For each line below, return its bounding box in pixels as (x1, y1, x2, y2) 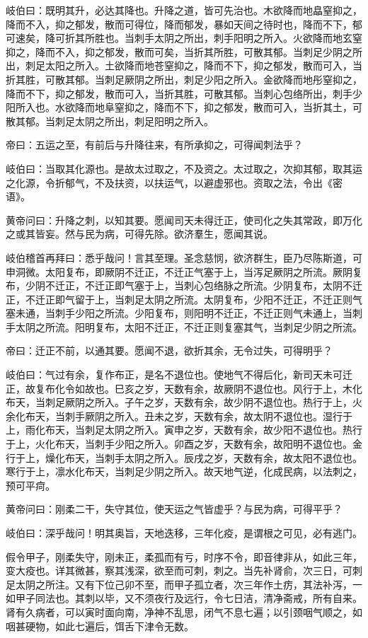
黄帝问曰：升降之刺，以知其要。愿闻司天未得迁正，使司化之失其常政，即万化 (6, 212, 362, 227)
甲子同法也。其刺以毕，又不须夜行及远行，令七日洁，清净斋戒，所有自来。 (15, 591, 362, 605)
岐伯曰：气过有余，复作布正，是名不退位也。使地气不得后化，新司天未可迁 (6, 367, 352, 382)
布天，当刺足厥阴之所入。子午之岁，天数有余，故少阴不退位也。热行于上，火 (6, 395, 362, 410)
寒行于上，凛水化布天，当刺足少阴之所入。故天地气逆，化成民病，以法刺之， (6, 464, 362, 479)
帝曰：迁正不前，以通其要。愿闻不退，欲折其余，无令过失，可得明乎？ (6, 343, 333, 358)
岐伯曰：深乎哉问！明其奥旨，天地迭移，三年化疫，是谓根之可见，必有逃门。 (6, 526, 362, 540)
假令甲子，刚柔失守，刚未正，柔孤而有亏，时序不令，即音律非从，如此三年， (6, 549, 362, 564)
